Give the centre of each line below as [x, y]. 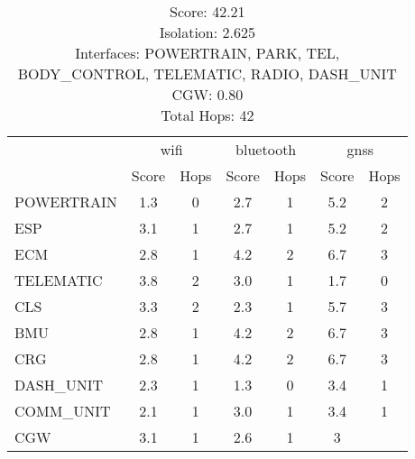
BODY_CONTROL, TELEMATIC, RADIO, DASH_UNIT [207, 73]
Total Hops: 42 [207, 115]
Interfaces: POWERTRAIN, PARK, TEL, [207, 53]
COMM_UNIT [63, 411]
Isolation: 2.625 [207, 32]
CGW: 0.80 [207, 94]
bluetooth [266, 149]
